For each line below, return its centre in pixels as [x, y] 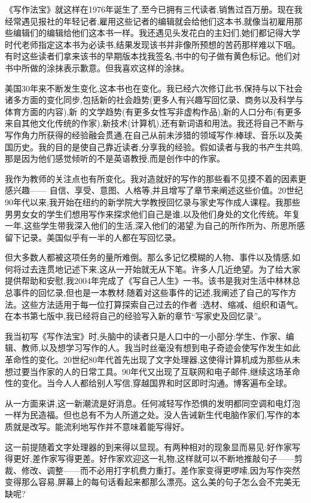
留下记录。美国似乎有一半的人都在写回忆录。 [93, 237]
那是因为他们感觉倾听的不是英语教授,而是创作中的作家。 [115, 158]
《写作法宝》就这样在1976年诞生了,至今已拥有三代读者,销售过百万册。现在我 [154, 9]
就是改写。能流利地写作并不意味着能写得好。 [101, 426]
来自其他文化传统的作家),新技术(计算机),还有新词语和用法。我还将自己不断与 [155, 123]
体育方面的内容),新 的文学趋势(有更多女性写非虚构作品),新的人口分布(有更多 [153, 111]
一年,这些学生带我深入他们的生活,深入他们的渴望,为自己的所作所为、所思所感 [155, 225]
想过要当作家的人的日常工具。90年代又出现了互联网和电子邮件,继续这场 [144, 371]
